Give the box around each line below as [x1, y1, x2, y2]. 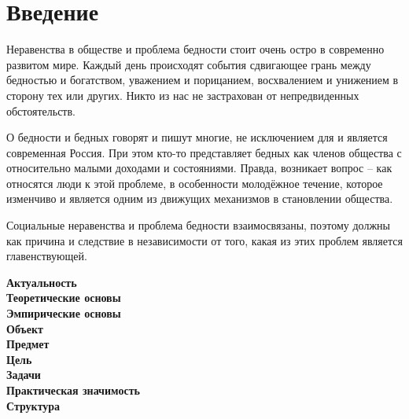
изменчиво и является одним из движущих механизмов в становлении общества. [6, 190, 393, 207]
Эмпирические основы [6, 305, 121, 322]
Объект [6, 320, 43, 336]
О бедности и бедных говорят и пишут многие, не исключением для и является [6, 129, 388, 145]
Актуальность [6, 274, 77, 290]
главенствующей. [6, 248, 87, 264]
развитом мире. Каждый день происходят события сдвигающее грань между [6, 56, 371, 72]
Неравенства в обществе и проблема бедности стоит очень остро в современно [6, 41, 385, 57]
